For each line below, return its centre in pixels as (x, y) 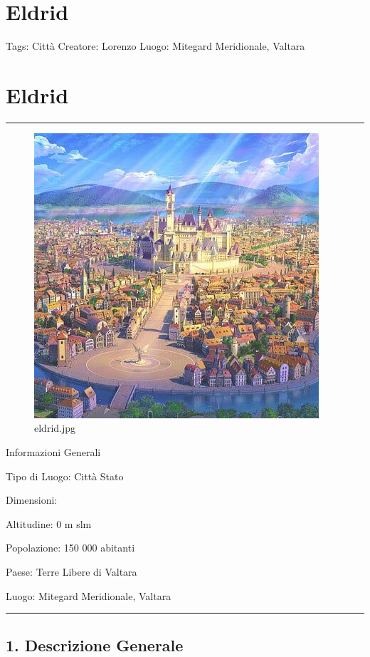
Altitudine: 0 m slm (49, 523)
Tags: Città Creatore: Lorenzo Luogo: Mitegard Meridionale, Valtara (155, 46)
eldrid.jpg (55, 428)
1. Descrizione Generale (95, 645)
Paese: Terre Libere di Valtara (72, 571)
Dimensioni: (32, 500)
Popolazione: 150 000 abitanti (70, 548)
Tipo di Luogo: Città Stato (65, 476)
